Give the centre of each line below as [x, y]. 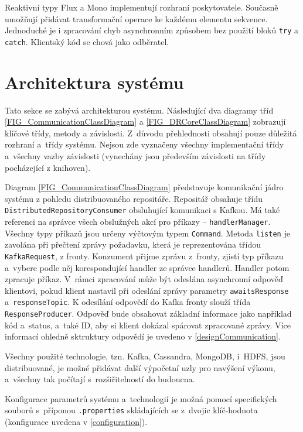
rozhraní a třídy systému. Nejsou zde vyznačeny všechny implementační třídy [144, 144]
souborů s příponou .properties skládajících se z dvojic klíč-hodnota [131, 410]
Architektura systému [94, 82]
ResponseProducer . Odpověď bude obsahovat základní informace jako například [148, 313]
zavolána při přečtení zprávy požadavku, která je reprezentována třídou [133, 244]
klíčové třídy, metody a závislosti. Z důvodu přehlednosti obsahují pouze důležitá [151, 133]
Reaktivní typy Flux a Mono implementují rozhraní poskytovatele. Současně [142, 7]
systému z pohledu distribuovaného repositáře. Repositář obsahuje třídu [134, 198]
